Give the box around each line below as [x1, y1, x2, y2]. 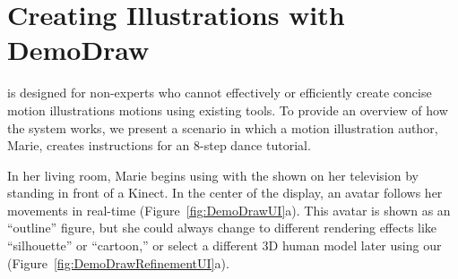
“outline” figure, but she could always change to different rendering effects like [7, 218, 437, 237]
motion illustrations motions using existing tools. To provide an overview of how [7, 100, 448, 119]
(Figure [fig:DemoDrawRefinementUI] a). [7, 253, 229, 272]
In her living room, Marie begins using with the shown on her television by [7, 165, 419, 184]
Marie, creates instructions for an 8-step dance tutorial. [7, 136, 311, 155]
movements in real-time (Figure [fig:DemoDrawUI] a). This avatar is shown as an [7, 200, 451, 219]
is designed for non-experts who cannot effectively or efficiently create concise [7, 83, 432, 102]
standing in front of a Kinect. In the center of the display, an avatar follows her [7, 183, 443, 202]
